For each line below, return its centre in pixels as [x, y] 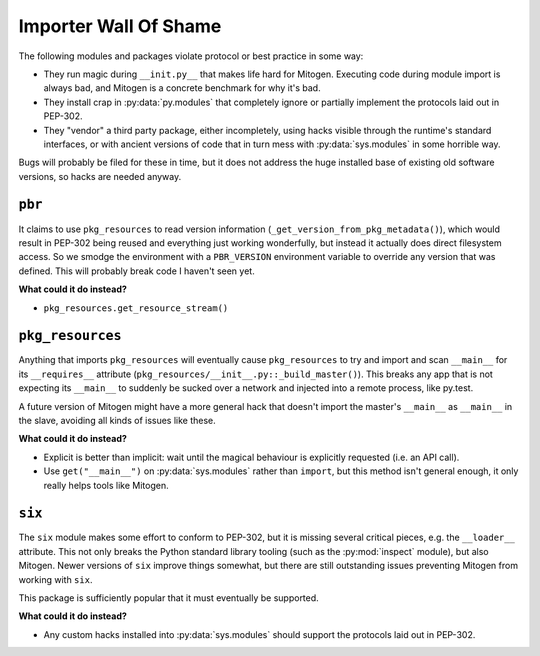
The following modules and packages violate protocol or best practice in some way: [191, 56]
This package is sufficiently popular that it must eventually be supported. [168, 598]
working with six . [55, 579]
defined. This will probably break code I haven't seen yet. [136, 271]
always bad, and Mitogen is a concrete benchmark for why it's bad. [182, 88]
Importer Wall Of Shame [120, 26]
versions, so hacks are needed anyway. [100, 176]
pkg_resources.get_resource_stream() [136, 308]
